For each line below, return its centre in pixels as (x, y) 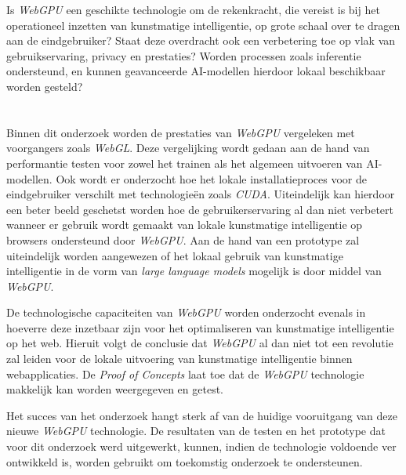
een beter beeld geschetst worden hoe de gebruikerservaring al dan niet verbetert (200, 209)
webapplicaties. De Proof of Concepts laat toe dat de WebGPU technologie (185, 373)
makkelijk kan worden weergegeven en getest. (115, 389)
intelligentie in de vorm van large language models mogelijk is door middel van (194, 271)
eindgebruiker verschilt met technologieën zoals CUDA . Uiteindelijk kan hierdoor (201, 194)
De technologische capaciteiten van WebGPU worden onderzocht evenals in (186, 312)
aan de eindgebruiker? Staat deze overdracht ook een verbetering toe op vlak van (201, 40)
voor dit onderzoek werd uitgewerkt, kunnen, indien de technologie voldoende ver (201, 446)
